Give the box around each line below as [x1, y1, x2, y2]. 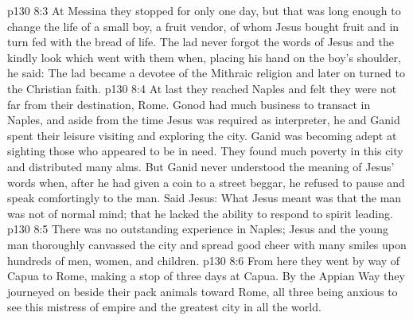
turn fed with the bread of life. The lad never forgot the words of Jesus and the [7, 33, 394, 50]
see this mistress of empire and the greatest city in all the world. [7, 299, 321, 315]
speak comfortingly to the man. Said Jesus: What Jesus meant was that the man [7, 189, 402, 206]
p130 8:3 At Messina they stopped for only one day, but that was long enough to [7, 2, 401, 18]
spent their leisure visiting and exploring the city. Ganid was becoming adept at [7, 127, 397, 143]
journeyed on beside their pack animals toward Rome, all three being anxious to [7, 283, 398, 299]
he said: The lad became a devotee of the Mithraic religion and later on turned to [7, 64, 405, 81]
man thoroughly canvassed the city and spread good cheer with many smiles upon [7, 236, 407, 252]
